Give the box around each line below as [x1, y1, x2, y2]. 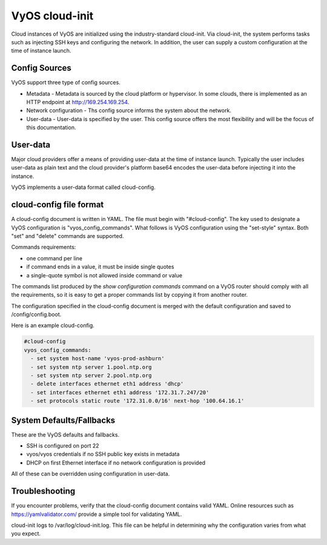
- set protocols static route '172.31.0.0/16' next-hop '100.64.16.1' [30, 397, 245, 405]
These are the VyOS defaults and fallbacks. [11, 431, 120, 438]
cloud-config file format [11, 200, 104, 210]
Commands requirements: [11, 243, 76, 251]
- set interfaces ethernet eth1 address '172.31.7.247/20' [30, 389, 210, 396]
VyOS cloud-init [11, 9, 94, 22]
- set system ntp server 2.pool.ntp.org [30, 372, 152, 379]
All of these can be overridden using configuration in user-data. [11, 470, 170, 478]
